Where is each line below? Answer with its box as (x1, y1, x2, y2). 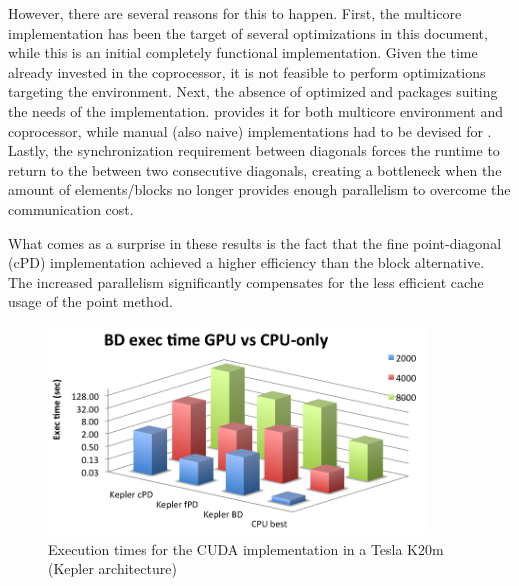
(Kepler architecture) (48, 558, 177, 579)
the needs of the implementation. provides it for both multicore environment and (8, 100, 503, 121)
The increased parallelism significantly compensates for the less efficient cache (8, 271, 484, 292)
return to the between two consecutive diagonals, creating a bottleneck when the (8, 159, 502, 180)
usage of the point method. (8, 291, 173, 312)
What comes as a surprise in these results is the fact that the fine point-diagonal (8, 232, 502, 253)
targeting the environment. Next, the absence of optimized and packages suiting (8, 81, 498, 102)
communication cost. (8, 198, 134, 219)
